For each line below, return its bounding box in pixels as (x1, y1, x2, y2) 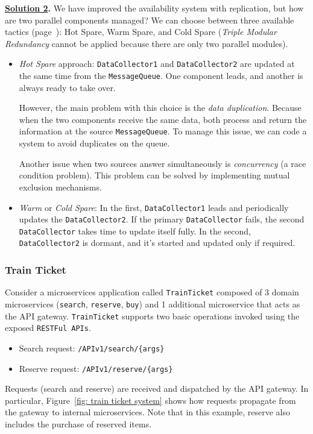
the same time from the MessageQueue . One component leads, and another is (19, 69, 303, 82)
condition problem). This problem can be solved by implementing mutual (19, 169, 290, 181)
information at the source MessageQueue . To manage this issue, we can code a (19, 125, 307, 137)
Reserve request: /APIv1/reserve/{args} (19, 362, 173, 374)
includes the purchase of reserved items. (5, 418, 152, 430)
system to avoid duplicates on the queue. (19, 137, 170, 149)
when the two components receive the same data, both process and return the (19, 113, 307, 125)
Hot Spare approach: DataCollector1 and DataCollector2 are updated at (19, 57, 295, 70)
